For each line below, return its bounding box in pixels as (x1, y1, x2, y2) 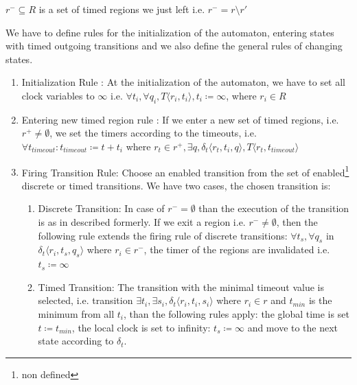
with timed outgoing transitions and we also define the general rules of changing (5, 38, 343, 53)
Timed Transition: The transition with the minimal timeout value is (38, 279, 325, 294)
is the (308, 293, 332, 307)
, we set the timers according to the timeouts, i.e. (49, 126, 257, 140)
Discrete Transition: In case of (38, 201, 165, 215)
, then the (276, 214, 318, 229)
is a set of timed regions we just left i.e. (38, 2, 205, 16)
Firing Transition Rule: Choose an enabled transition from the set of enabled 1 (21, 163, 349, 179)
